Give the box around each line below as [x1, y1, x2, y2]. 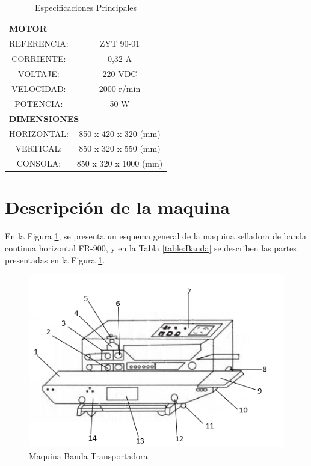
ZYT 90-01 [99, 37, 140, 50]
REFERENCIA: [9, 37, 69, 50]
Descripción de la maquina [5, 195, 230, 219]
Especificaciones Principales [35, 1, 137, 13]
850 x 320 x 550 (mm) [79, 142, 161, 155]
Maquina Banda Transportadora [29, 449, 148, 462]
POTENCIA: [14, 97, 63, 109]
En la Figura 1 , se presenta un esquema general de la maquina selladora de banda [5, 230, 306, 242]
